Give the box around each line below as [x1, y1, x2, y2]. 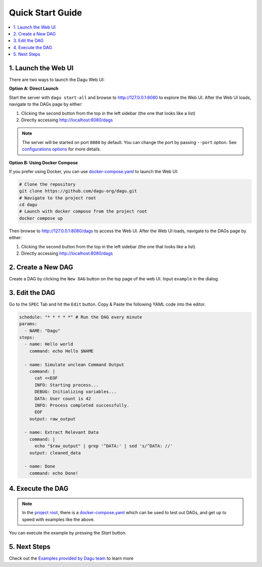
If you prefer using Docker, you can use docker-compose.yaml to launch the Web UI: [9, 168, 179, 174]
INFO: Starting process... [34, 382, 99, 388]
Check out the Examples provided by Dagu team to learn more [9, 555, 133, 561]
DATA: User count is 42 [34, 396, 91, 401]
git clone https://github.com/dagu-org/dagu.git [19, 188, 137, 194]
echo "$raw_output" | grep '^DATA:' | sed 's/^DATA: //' [34, 443, 173, 449]
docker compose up [19, 215, 63, 221]
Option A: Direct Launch [9, 85, 59, 92]
